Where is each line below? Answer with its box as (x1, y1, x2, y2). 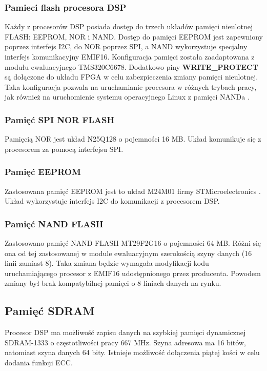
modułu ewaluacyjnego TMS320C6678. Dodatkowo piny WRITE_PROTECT (5, 61, 258, 72)
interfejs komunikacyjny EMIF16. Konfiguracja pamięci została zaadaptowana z (5, 51, 255, 62)
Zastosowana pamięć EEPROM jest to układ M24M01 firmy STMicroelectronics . (5, 185, 261, 196)
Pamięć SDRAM (5, 303, 95, 319)
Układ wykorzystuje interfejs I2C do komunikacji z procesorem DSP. (5, 196, 220, 206)
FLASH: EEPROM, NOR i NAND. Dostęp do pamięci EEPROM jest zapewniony (5, 31, 263, 42)
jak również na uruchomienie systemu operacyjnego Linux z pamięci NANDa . (5, 91, 250, 102)
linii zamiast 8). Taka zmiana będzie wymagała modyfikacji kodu (5, 258, 209, 268)
